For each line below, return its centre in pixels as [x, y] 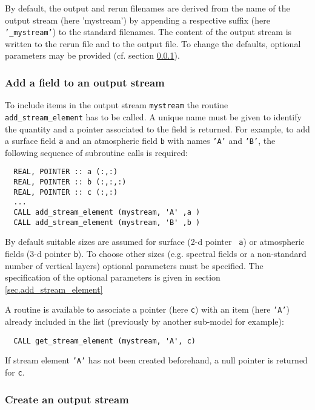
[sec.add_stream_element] [54, 289]
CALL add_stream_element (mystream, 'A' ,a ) [107, 213]
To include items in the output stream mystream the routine [117, 105]
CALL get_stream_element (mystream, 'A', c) [104, 341]
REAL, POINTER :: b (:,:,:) [70, 182]
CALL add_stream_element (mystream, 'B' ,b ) [107, 222]
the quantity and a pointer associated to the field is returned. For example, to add [157, 129]
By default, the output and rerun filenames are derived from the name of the [148, 8]
